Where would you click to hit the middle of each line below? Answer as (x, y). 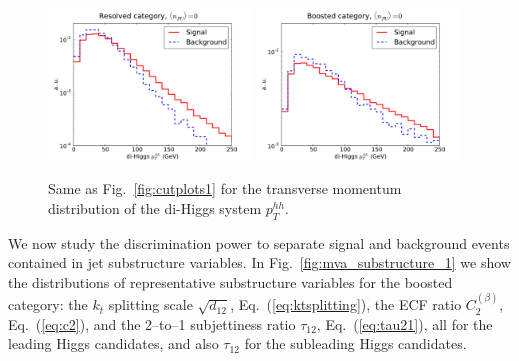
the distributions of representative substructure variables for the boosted (230, 281)
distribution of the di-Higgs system (155, 207)
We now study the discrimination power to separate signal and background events (259, 242)
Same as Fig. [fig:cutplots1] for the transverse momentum (225, 188)
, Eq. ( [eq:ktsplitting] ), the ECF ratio (346, 304)
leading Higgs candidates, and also (113, 343)
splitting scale (150, 304)
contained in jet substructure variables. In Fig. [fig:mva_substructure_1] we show (259, 262)
